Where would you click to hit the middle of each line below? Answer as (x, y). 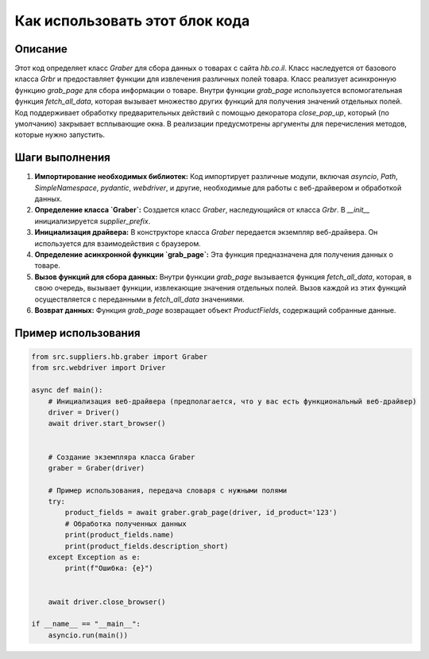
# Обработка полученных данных (126, 524)
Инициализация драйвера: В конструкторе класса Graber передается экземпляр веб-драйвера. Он (206, 232)
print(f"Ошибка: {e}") (109, 568)
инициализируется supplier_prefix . (93, 221)
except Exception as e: (94, 558)
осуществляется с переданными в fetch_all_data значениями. (139, 299)
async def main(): (67, 390)
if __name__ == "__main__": (86, 624)
